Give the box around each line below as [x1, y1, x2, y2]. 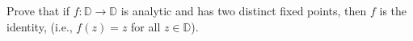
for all [131, 18, 161, 35]
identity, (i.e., [6, 18, 73, 35]
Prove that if [6, 2, 70, 18]
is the [379, 2, 407, 18]
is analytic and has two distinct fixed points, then [120, 2, 367, 18]
